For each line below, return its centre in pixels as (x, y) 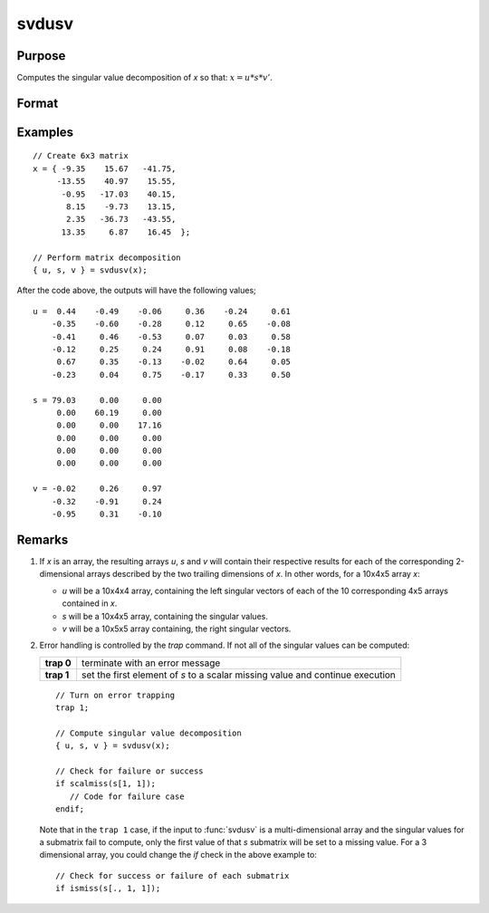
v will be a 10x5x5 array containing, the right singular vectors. (177, 629)
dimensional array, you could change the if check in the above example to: (178, 855)
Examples (45, 132)
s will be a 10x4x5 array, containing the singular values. (165, 616)
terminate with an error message (151, 663)
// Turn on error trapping (115, 695)
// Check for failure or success (129, 771)
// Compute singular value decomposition (149, 733)
